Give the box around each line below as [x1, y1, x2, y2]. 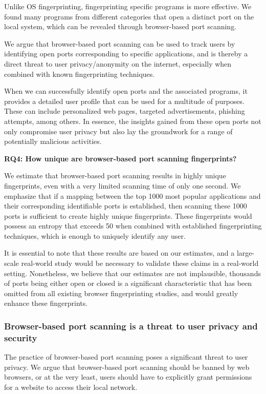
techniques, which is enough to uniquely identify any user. [4, 230, 186, 241]
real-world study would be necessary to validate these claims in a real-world [21, 258, 259, 268]
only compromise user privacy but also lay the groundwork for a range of [4, 126, 233, 136]
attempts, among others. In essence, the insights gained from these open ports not [4, 115, 261, 126]
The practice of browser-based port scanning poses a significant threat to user [4, 351, 248, 362]
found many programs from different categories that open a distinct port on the [4, 11, 254, 22]
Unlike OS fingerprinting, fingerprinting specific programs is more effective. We [4, 1, 252, 11]
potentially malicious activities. [4, 136, 102, 147]
